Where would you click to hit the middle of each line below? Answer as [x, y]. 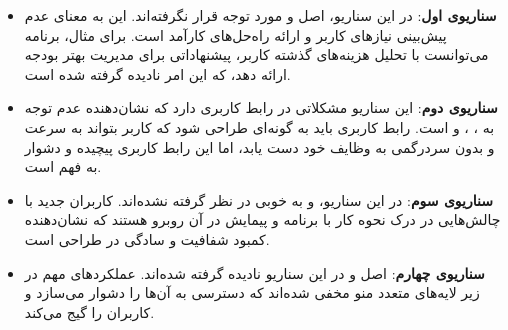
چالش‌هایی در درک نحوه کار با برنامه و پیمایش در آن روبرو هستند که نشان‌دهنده [262, 219]
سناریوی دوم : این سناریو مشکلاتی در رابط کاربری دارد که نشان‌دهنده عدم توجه [261, 107]
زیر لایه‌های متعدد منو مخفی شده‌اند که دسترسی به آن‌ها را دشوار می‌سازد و [252, 292]
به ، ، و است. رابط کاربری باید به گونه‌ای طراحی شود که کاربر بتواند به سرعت [259, 126]
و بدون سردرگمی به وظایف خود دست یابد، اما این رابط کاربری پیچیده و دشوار [259, 146]
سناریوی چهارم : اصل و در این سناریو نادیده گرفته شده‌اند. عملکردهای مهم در [254, 272]
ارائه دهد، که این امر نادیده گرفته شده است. [157, 73]
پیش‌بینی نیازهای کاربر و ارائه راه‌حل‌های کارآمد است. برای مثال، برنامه [235, 34]
